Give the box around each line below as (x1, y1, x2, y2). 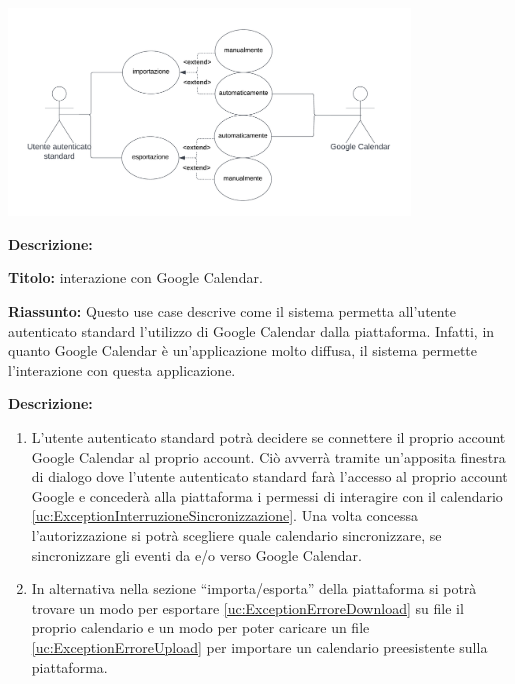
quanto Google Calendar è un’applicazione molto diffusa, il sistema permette (8, 340, 478, 361)
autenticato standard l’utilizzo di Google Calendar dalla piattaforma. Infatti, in (8, 320, 495, 341)
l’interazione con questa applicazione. (8, 359, 236, 380)
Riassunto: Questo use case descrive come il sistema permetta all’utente (8, 301, 456, 322)
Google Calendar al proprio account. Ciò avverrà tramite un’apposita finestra (31, 446, 506, 467)
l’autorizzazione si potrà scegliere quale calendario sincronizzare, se (31, 525, 442, 545)
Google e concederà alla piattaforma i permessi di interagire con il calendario (31, 485, 503, 506)
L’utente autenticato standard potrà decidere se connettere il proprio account (31, 427, 506, 448)
